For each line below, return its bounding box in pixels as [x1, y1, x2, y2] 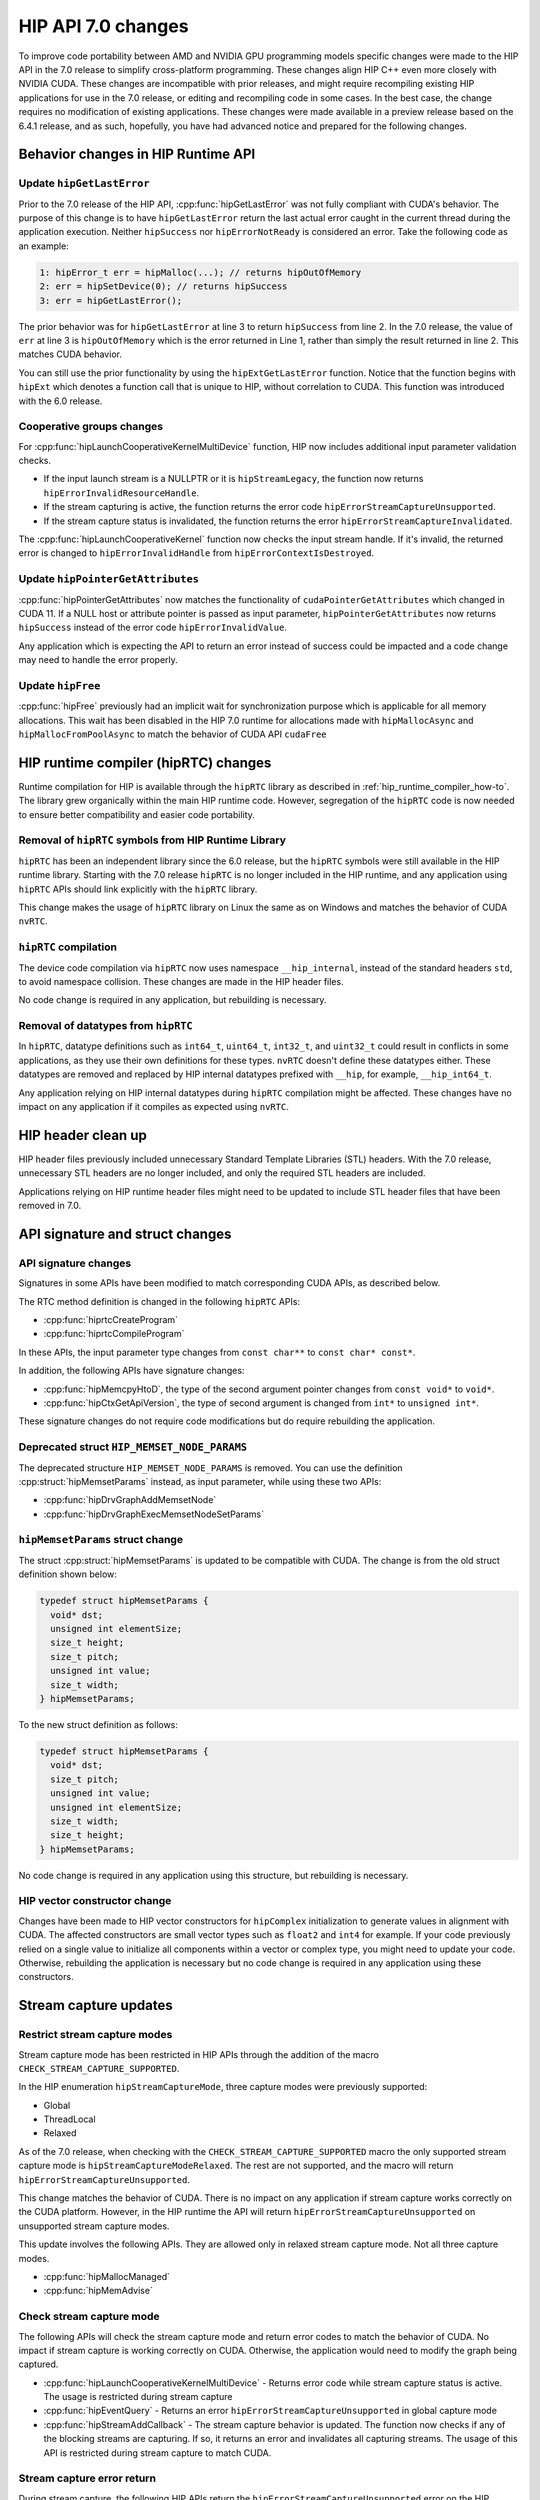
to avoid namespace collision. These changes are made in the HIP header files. [18, 975, 344, 987]
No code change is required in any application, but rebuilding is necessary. [18, 994, 327, 1006]
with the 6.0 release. [18, 395, 103, 407]
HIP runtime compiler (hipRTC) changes [18, 754, 272, 771]
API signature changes [18, 1256, 132, 1270]
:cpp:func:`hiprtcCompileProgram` [43, 1328, 185, 1340]
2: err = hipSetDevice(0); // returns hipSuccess [39, 281, 288, 292]
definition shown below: [18, 1568, 117, 1580]
